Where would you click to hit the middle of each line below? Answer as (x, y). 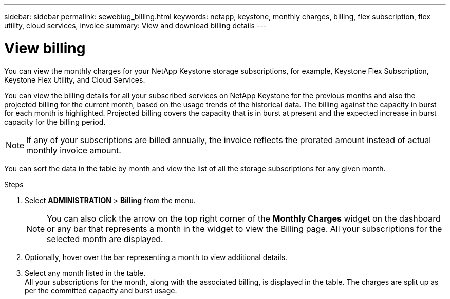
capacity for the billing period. (55, 122)
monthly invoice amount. (74, 150)
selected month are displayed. (105, 239)
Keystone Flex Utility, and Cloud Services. (75, 79)
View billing (45, 48)
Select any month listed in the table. (85, 273)
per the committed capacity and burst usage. (101, 290)
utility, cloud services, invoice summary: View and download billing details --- (136, 25)
